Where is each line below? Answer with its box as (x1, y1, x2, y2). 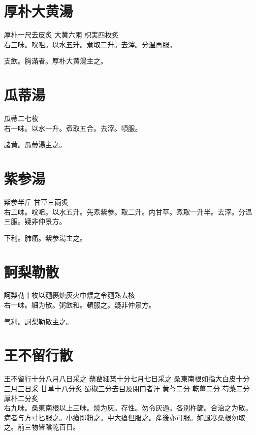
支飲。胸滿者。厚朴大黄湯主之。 (4, 56, 107, 66)
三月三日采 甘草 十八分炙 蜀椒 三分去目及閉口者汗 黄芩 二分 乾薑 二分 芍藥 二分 (4, 383, 250, 393)
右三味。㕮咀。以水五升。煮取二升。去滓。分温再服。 (4, 39, 176, 49)
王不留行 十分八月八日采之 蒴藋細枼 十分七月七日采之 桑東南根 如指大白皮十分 (4, 373, 250, 384)
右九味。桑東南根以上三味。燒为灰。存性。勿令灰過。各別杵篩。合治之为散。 (4, 403, 252, 413)
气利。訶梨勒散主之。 (4, 316, 73, 326)
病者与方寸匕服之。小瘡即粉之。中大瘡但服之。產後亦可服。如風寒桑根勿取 (4, 412, 245, 422)
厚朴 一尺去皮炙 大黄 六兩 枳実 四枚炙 (4, 30, 119, 40)
